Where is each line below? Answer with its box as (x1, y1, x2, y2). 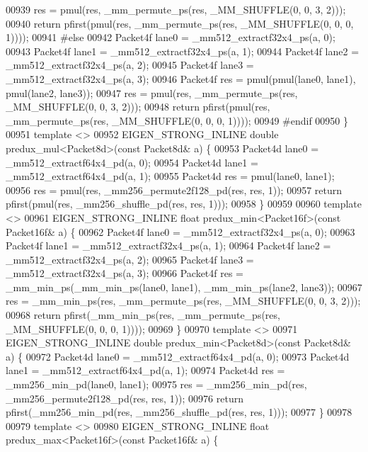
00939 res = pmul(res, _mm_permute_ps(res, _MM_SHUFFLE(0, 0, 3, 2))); (6, 2, 346, 16)
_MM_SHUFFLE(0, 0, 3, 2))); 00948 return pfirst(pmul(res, (6, 99, 270, 114)
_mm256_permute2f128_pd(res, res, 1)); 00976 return (6, 390, 243, 405)
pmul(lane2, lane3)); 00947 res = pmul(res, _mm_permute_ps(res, (6, 85, 298, 100)
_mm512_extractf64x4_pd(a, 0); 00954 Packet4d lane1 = (6, 154, 258, 169)
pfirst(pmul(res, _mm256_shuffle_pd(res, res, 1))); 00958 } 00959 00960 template (6, 196, 362, 211)
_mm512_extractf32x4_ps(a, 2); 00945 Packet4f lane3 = (6, 57, 254, 72)
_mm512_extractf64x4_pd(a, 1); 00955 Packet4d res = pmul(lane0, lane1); (6, 169, 335, 183)
